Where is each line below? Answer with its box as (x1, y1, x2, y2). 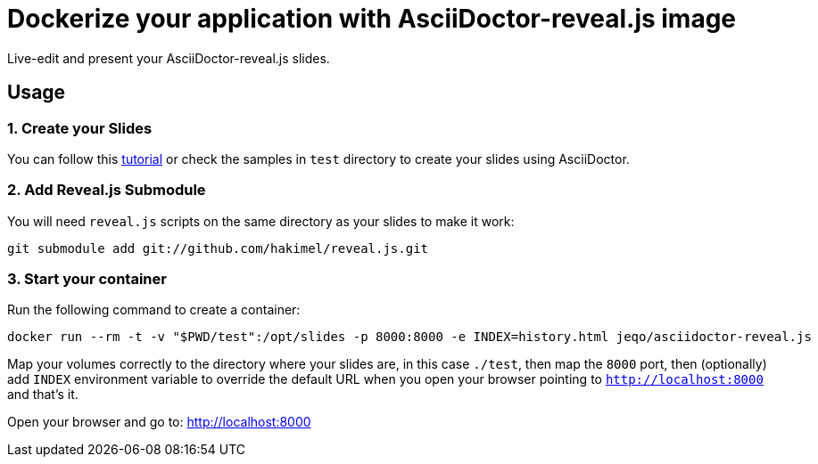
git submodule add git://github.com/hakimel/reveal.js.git (7, 240, 429, 256)
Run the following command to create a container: (7, 302, 301, 318)
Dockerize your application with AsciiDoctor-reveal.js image (7, 4, 737, 34)
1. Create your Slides (7, 118, 153, 137)
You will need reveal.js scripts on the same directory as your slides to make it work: (7, 213, 515, 229)
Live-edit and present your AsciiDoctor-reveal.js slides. (7, 50, 330, 66)
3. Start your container (7, 270, 167, 289)
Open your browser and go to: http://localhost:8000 (7, 414, 311, 430)
